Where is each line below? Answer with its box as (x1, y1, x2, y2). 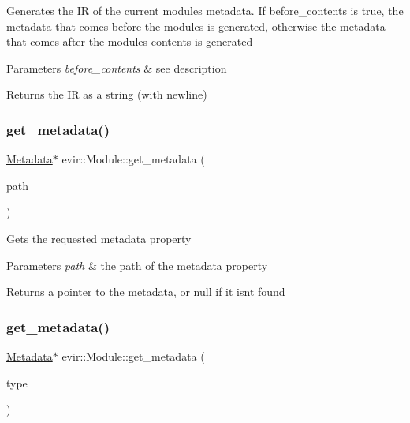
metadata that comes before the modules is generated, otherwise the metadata (6, 17, 386, 34)
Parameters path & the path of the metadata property (6, 256, 268, 273)
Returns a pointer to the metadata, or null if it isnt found (6, 283, 285, 300)
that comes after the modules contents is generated (6, 33, 253, 50)
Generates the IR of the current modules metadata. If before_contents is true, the (6, 2, 404, 18)
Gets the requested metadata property (6, 230, 192, 246)
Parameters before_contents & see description (6, 59, 227, 76)
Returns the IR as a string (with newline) (6, 86, 207, 103)
